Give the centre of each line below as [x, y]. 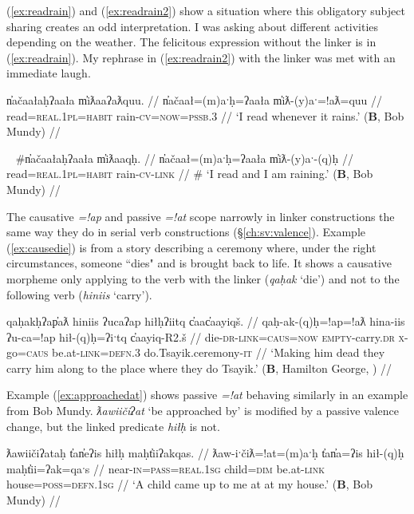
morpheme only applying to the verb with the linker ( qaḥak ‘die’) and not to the [203, 278]
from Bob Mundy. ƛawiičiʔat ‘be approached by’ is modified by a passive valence [203, 411]
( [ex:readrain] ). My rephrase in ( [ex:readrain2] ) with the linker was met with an [201, 57]
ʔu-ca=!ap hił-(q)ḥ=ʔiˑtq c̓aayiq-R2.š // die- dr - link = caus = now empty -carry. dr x [206, 336]
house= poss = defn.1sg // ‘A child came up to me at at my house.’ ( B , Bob [189, 484]
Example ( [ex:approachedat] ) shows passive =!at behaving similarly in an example [207, 395]
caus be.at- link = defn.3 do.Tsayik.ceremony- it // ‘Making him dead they [205, 352]
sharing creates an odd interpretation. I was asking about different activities [193, 26]
